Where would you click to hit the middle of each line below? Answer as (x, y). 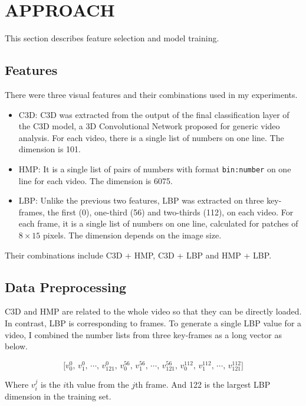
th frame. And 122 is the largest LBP (203, 384)
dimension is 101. (50, 149)
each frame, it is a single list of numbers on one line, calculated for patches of (158, 223)
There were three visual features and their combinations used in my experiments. (151, 94)
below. (16, 346)
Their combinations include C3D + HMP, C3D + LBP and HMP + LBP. (138, 255)
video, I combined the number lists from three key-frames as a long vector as (143, 334)
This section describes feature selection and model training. (112, 38)
